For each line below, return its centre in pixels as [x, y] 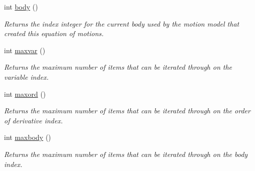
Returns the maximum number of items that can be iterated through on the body [126, 154]
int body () [21, 7]
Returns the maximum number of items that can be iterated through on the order [127, 111]
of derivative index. [34, 120]
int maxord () [25, 94]
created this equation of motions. [54, 33]
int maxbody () [28, 137]
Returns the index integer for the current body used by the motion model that [122, 23]
